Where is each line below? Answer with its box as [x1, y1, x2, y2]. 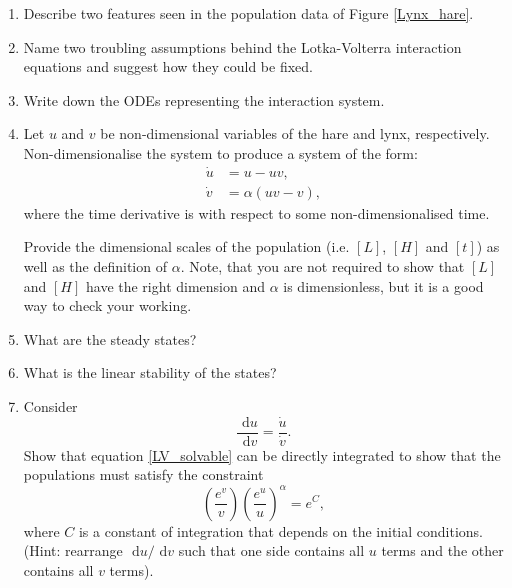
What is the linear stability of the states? [23, 362, 277, 383]
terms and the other [381, 540, 504, 561]
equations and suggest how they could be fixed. [23, 56, 313, 77]
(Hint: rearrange [23, 540, 123, 561]
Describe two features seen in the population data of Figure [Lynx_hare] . [23, 3, 474, 23]
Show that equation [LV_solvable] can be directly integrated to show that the [23, 444, 501, 465]
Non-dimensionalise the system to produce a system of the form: [23, 142, 418, 163]
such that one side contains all [178, 540, 365, 561]
